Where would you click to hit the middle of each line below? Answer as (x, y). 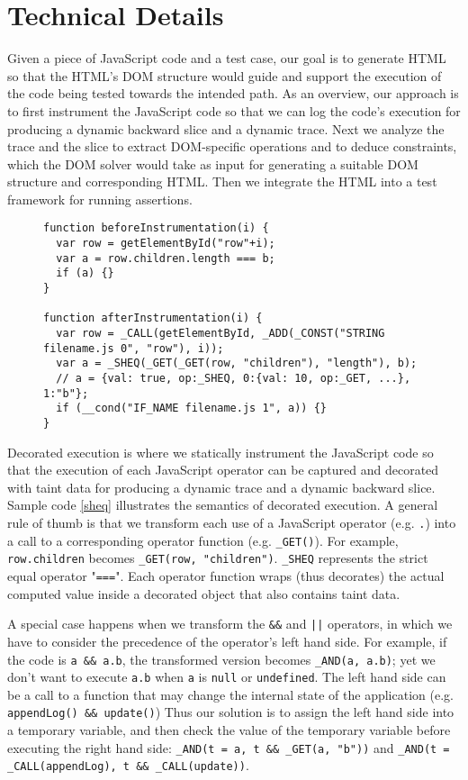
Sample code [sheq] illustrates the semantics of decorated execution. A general (223, 505)
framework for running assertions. (100, 199)
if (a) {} (85, 273)
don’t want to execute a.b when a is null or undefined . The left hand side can (227, 677)
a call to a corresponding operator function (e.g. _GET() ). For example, (203, 540)
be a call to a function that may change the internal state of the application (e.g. (230, 694)
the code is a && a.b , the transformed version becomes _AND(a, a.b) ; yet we (221, 659)
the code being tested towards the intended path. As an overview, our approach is (233, 93)
